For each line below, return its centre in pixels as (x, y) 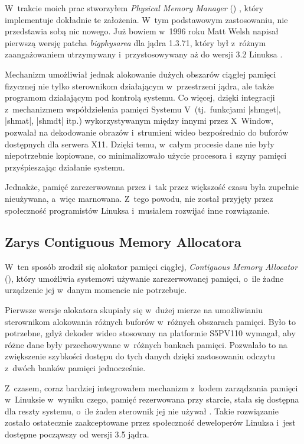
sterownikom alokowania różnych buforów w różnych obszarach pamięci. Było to (150, 321)
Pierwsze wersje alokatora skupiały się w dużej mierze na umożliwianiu (134, 310)
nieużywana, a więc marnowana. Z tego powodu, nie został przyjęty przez (139, 198)
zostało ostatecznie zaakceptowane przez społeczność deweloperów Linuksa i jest (150, 422)
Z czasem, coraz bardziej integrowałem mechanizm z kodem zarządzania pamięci (151, 387)
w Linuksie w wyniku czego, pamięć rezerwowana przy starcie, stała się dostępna (152, 399)
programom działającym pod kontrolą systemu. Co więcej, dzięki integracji (140, 97)
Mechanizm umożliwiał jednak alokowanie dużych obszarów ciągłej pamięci (140, 74)
